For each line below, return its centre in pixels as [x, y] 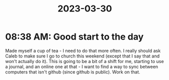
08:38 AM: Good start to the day [74, 37]
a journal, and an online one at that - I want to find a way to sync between [82, 66]
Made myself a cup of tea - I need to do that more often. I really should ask [83, 50]
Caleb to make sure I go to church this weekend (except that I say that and [82, 56]
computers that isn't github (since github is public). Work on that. [73, 72]
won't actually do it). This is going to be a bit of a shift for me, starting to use [84, 61]
